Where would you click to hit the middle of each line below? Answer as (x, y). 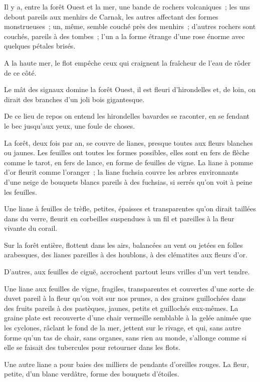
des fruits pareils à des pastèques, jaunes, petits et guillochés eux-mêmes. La (121, 308)
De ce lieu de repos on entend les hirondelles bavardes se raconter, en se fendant (127, 116)
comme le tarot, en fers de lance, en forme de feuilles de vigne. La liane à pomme (128, 162)
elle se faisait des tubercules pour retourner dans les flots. (92, 347)
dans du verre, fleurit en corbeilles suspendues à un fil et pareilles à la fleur (119, 218)
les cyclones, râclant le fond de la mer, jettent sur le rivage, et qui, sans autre (123, 328)
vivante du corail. (31, 228)
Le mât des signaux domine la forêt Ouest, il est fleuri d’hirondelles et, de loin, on (130, 89)
